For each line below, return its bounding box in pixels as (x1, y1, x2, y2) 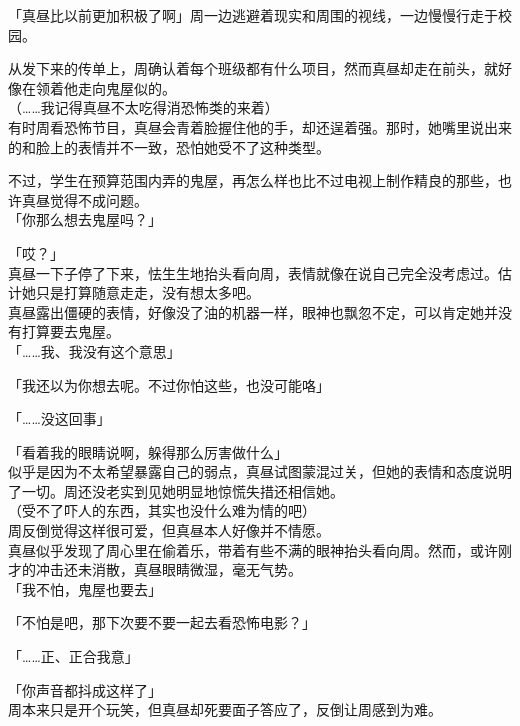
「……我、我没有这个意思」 (8, 340, 181, 361)
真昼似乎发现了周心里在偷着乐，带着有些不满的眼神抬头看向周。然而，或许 (8, 539, 498, 560)
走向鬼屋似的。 (77, 77, 176, 98)
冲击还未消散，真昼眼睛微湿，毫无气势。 (35, 559, 302, 580)
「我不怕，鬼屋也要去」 (8, 578, 162, 599)
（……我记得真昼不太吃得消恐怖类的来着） (8, 97, 279, 118)
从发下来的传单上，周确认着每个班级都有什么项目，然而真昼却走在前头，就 (8, 58, 498, 79)
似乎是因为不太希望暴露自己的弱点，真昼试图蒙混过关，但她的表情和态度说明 (8, 461, 512, 482)
